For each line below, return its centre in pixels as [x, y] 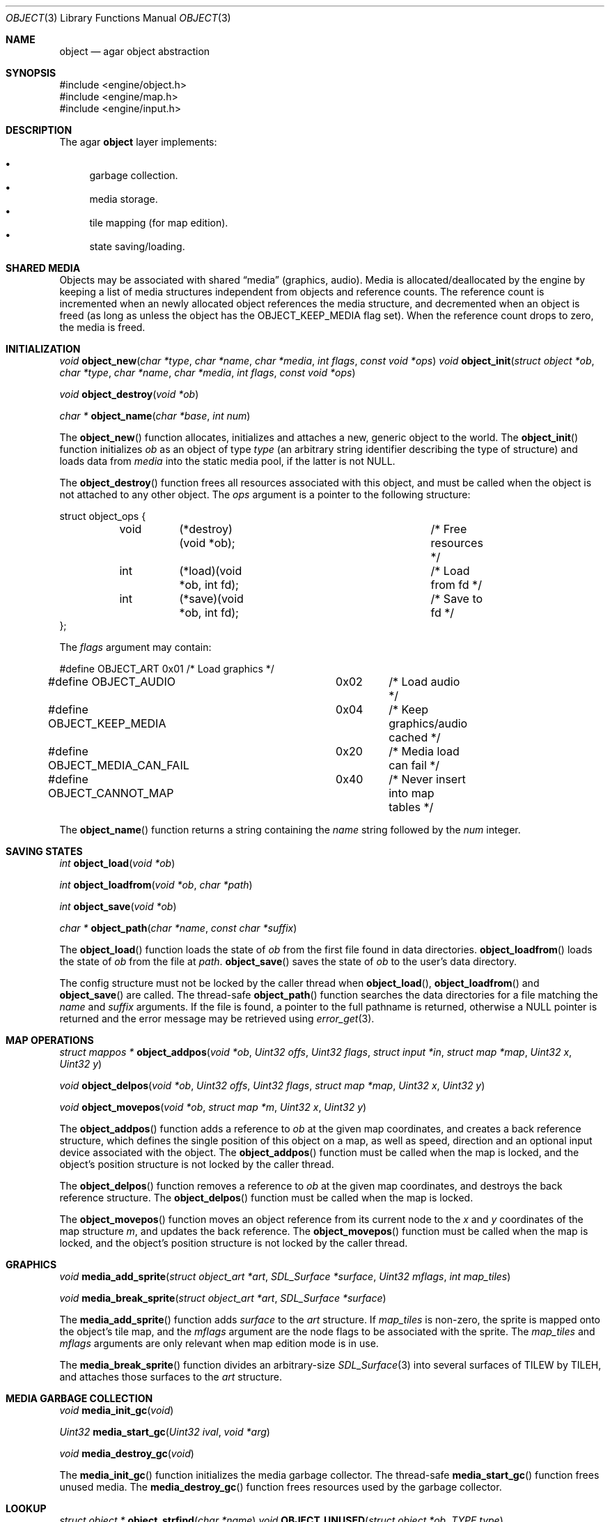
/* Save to [457, 599]
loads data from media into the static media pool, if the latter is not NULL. [227, 461]
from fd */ [456, 585]
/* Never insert [427, 779]
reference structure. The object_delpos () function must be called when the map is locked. [266, 1198]
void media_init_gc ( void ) [117, 1410]
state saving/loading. [137, 246]
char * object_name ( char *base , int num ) [155, 416]
